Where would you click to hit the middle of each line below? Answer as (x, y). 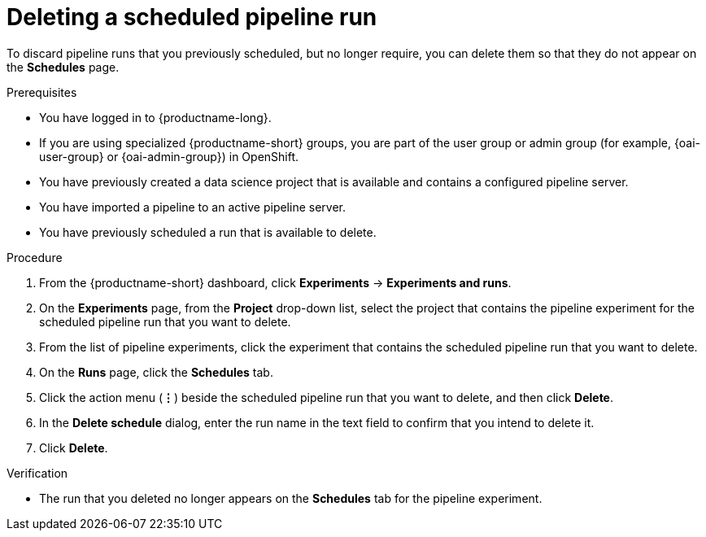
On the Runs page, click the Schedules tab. (156, 372)
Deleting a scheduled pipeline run (192, 17)
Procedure (35, 257)
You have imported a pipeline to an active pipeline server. (192, 207)
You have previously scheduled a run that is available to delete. (208, 232)
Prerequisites (42, 92)
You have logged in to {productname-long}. (155, 117)
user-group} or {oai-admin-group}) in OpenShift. (169, 156)
